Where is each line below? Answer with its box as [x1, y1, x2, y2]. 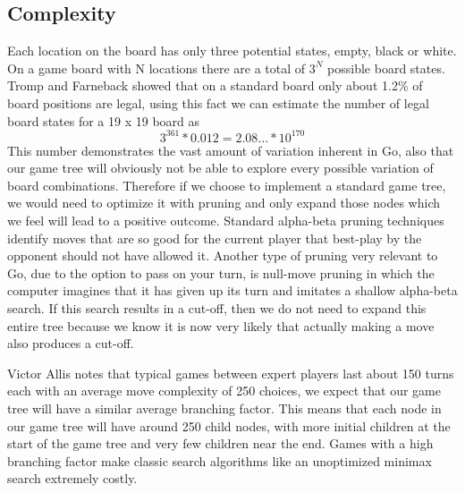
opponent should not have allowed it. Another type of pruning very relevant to [7, 246, 438, 265]
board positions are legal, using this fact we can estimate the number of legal [7, 93, 429, 112]
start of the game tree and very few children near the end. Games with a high [7, 434, 434, 453]
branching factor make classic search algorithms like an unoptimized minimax [7, 451, 432, 470]
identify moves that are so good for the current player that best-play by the [7, 228, 422, 247]
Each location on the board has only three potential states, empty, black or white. [7, 41, 457, 60]
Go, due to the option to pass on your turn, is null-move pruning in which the [7, 263, 435, 282]
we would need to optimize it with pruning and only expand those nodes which [7, 193, 440, 212]
